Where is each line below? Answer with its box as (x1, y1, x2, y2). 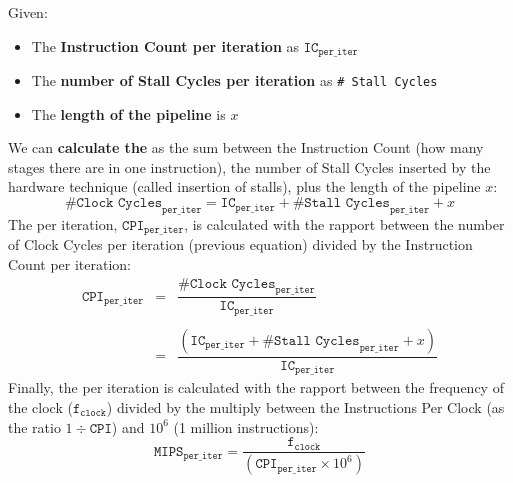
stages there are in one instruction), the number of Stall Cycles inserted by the (8, 156, 491, 177)
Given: (8, 2, 48, 22)
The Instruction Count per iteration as (31, 35, 300, 56)
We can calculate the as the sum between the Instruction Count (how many (8, 137, 484, 158)
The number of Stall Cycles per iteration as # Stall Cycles (31, 70, 438, 91)
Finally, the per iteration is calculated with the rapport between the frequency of (8, 377, 504, 398)
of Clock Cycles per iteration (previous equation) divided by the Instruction (8, 234, 473, 255)
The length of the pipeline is (31, 103, 226, 124)
